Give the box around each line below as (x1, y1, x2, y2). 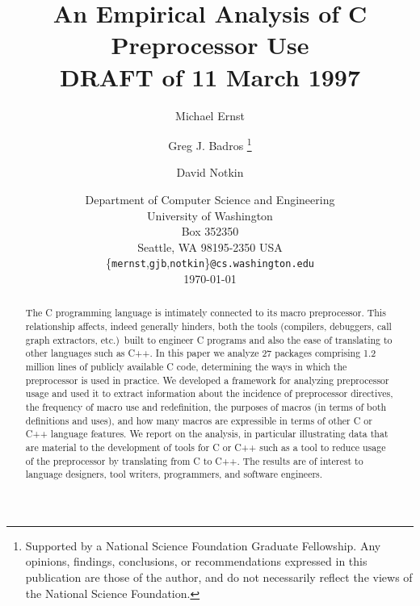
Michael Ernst (175, 107, 245, 123)
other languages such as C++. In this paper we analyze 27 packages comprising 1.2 (25, 346, 376, 360)
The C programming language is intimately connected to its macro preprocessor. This (25, 306, 386, 320)
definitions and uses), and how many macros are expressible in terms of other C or (25, 413, 372, 427)
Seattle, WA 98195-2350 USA (137, 238, 283, 255)
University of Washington (147, 207, 273, 224)
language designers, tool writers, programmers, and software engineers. (25, 467, 323, 481)
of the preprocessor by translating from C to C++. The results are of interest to (25, 453, 363, 467)
